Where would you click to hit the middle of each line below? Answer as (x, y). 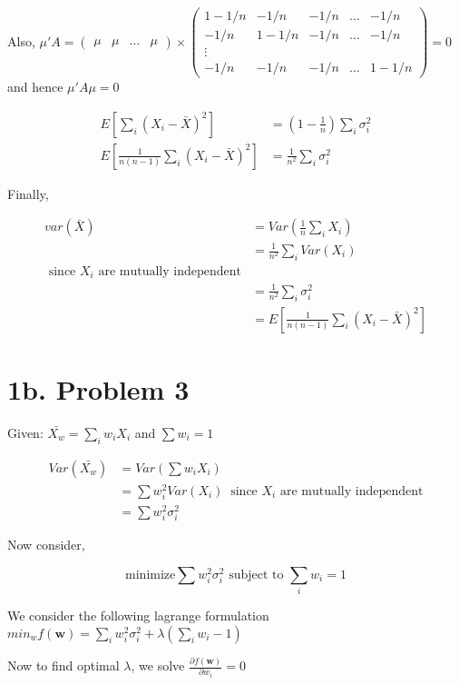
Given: (25, 432)
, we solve (158, 665)
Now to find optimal (63, 665)
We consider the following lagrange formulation (138, 616)
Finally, (28, 193)
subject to (256, 575)
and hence (35, 87)
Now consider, (46, 545)
